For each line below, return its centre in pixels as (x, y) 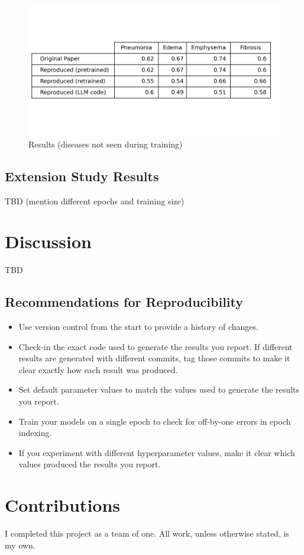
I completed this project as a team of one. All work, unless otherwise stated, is (147, 533)
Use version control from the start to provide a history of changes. (138, 327)
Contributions (63, 505)
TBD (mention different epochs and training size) (95, 200)
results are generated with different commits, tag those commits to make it (154, 358)
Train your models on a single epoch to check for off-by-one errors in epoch (155, 421)
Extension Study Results (82, 176)
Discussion (48, 241)
